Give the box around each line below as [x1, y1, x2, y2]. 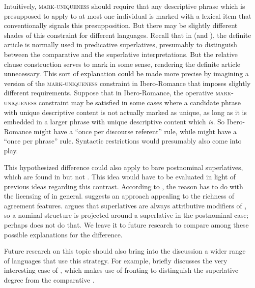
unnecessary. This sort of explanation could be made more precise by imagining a [4, 68, 249, 79]
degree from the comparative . [4, 275, 95, 285]
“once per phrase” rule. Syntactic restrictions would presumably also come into [4, 136, 242, 146]
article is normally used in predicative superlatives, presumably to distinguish [4, 39, 237, 50]
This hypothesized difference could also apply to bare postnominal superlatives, [4, 162, 243, 172]
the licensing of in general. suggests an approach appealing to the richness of [4, 191, 234, 201]
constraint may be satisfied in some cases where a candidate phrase [38, 97, 241, 107]
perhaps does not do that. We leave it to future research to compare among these [4, 220, 249, 230]
